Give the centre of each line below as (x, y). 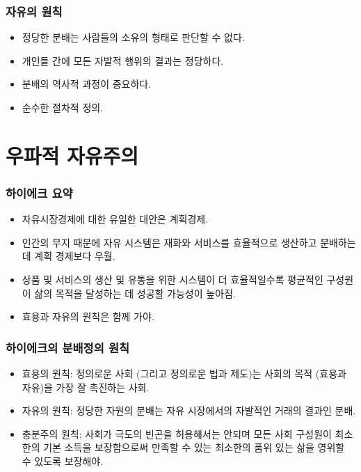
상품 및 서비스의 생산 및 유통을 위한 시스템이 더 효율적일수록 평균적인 (173, 279)
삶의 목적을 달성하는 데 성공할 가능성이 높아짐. (135, 293)
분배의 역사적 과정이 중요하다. (87, 84)
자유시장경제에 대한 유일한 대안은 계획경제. (115, 219)
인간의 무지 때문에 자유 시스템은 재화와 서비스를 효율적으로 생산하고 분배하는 (189, 242)
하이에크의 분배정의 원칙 (68, 347)
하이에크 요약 (39, 192)
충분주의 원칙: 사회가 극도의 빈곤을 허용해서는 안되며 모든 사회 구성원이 (177, 433)
